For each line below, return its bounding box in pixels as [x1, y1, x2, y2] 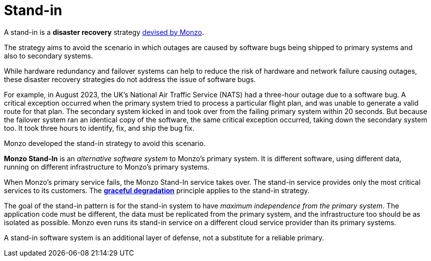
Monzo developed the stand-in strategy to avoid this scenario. [4, 139, 206, 147]
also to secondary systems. [4, 51, 93, 60]
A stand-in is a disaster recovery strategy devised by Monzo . [4, 28, 204, 36]
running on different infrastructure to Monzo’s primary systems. [4, 162, 210, 171]
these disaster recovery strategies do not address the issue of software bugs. [4, 75, 256, 84]
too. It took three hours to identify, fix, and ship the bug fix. [4, 123, 195, 132]
